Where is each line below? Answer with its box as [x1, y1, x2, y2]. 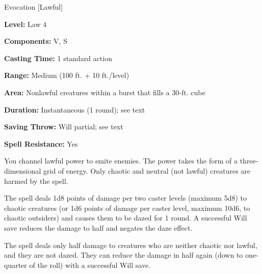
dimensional [4, 165, 41, 176]
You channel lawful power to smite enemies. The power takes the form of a [4, 155, 238, 166]
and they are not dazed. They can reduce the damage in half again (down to [4, 250, 243, 260]
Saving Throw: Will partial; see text [4, 121, 123, 132]
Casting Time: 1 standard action [4, 52, 112, 63]
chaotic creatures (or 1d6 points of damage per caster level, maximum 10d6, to [4, 202, 250, 213]
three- [240, 155, 258, 166]
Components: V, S [4, 36, 67, 46]
